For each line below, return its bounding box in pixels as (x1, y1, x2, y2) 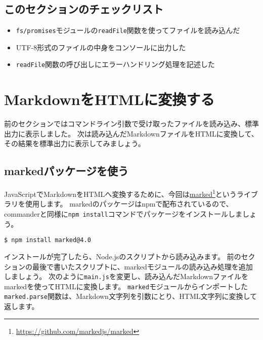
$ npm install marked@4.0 (4, 236, 91, 244)
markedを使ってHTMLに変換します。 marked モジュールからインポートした (4, 281, 248, 291)
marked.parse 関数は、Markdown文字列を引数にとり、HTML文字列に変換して (4, 291, 257, 301)
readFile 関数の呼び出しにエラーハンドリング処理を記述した (16, 59, 215, 70)
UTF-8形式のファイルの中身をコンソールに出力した (16, 42, 186, 52)
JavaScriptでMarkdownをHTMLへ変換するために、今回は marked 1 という (4, 187, 237, 199)
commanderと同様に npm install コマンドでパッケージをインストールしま (4, 209, 243, 219)
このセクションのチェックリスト (4, 1, 163, 17)
